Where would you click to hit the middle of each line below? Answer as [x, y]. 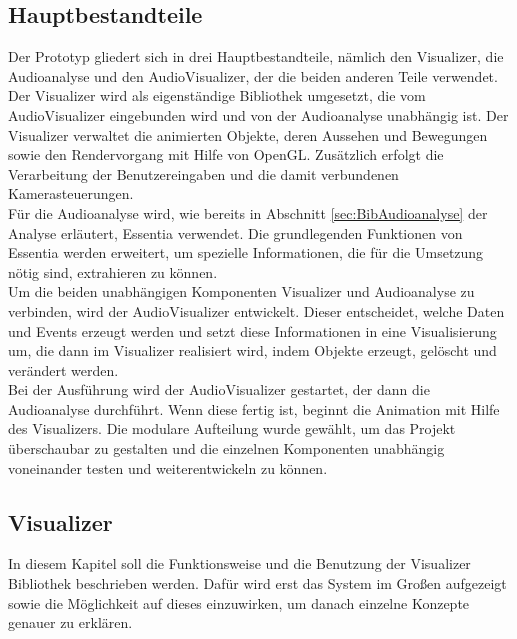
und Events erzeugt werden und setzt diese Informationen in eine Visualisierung [252, 330]
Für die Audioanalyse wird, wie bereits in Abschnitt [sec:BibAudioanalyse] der [248, 212]
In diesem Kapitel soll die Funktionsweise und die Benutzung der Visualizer [239, 563]
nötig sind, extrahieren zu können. [113, 271]
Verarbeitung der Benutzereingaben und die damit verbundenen [203, 173]
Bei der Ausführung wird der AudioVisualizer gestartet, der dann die [219, 389]
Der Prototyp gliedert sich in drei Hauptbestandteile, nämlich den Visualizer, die [256, 56]
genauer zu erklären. [70, 622]
